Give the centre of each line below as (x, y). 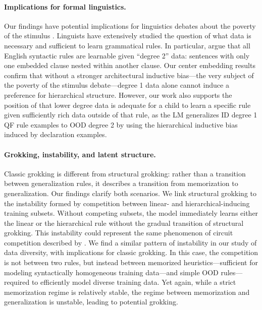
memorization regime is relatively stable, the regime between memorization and (127, 292)
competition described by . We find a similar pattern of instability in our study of (130, 242)
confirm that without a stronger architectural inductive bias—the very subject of (129, 75)
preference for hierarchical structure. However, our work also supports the (118, 95)
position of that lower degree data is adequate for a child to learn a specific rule (127, 105)
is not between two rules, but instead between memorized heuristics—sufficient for (131, 262)
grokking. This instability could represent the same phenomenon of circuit (119, 233)
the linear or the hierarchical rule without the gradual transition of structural (124, 223)
